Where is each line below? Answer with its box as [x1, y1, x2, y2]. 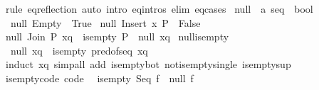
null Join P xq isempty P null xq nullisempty [5, 29, 229, 44]
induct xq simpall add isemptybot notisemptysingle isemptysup [5, 57, 291, 72]
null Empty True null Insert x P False [10, 15, 201, 30]
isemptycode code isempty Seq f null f [5, 70, 194, 85]
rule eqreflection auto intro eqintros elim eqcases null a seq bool [5, 1, 313, 16]
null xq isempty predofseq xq [10, 43, 148, 57]
